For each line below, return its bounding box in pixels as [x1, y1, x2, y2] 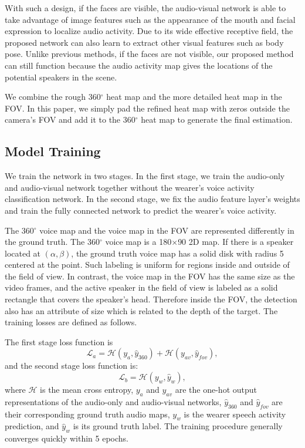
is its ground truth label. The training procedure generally [73, 420, 283, 432]
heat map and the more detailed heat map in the [106, 90, 282, 103]
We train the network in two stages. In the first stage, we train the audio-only [5, 170, 285, 182]
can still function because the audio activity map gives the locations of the [5, 59, 273, 71]
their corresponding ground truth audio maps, [5, 407, 170, 420]
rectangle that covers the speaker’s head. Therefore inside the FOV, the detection [5, 293, 297, 305]
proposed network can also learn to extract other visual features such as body [5, 36, 284, 48]
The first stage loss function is [5, 335, 113, 348]
